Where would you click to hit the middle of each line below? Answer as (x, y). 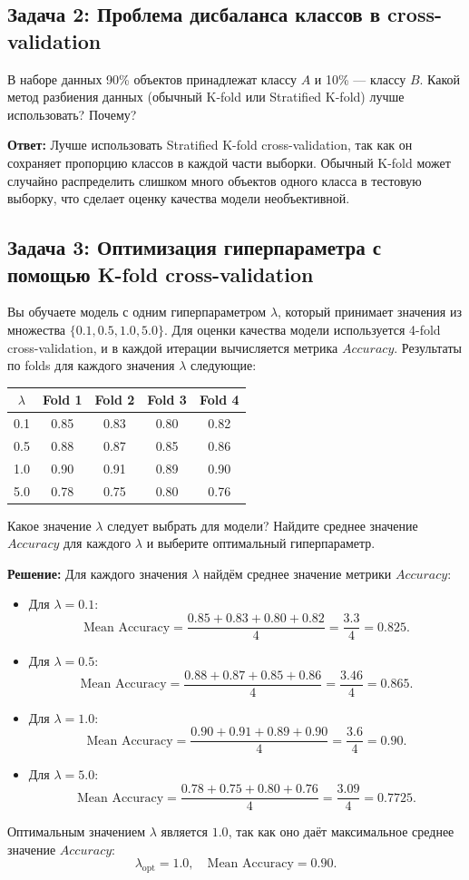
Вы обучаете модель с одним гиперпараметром (137, 312)
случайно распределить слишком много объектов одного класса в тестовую (215, 180)
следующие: (224, 365)
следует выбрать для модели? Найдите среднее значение (263, 525)
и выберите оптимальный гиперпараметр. (261, 543)
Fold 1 (62, 400)
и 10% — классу (360, 78)
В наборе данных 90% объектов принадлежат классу (152, 78)
